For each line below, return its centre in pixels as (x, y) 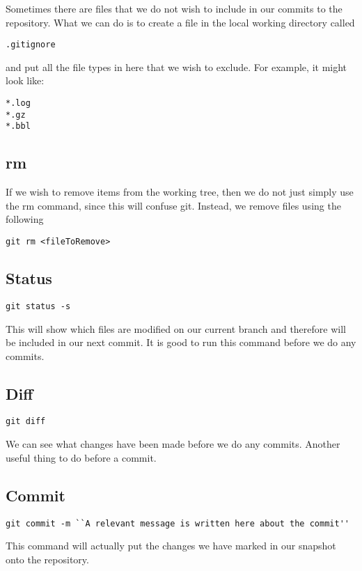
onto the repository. (47, 559)
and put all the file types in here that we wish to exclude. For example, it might (176, 67)
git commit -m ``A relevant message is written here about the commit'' (178, 523)
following (25, 219)
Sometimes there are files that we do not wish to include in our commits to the (174, 8)
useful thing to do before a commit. (81, 457)
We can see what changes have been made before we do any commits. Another (173, 444)
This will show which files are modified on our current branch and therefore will (176, 328)
